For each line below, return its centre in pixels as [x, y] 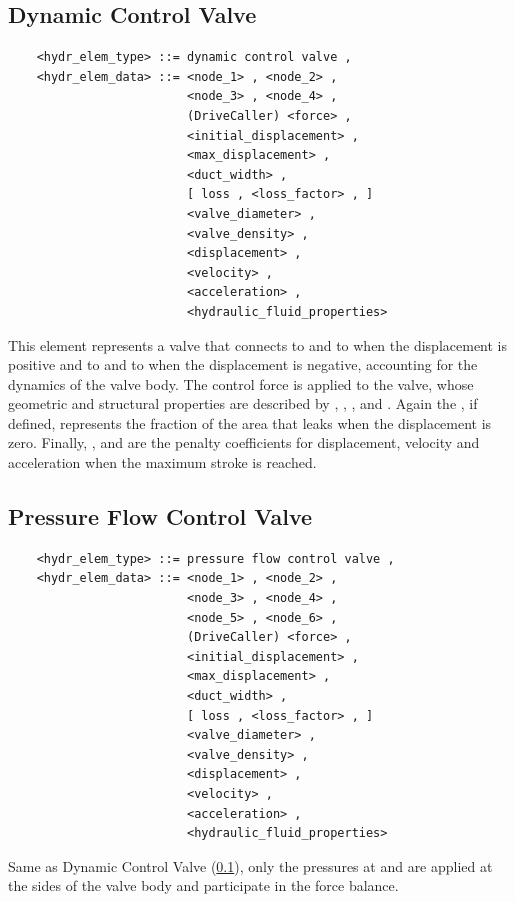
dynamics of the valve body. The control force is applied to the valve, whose [241, 383]
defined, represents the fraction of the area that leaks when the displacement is [250, 422]
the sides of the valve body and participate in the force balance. [203, 885]
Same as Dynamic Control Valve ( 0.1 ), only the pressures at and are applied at [250, 865]
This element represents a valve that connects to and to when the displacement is [258, 344]
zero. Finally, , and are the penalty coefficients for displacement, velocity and [244, 442]
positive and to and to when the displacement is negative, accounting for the [243, 364]
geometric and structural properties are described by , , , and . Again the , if [243, 403]
